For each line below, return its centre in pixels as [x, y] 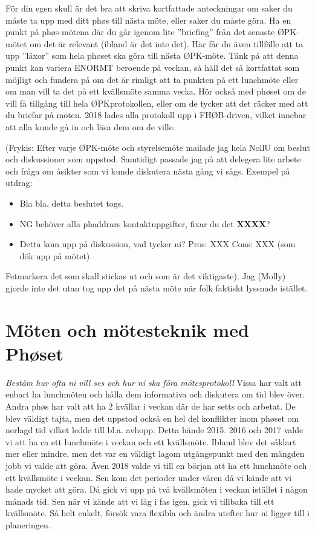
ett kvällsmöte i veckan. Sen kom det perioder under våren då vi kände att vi [149, 477]
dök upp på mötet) [55, 255]
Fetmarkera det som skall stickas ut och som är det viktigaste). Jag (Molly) [146, 276]
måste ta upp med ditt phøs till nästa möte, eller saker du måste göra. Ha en [148, 20]
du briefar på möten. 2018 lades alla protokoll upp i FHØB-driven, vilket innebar [156, 115]
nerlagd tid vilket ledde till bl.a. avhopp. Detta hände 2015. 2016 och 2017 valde [154, 430]
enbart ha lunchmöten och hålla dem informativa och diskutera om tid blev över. [155, 394]
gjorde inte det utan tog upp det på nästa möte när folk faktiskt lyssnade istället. [157, 287]
